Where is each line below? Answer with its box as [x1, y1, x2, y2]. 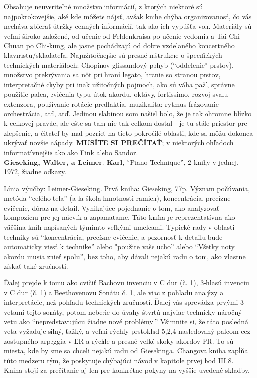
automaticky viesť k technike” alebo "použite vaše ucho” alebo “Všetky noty [4, 241, 235, 252]
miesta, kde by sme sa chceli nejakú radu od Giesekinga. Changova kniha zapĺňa [4, 345, 248, 356]
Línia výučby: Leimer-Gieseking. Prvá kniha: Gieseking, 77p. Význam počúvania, [4, 183, 250, 193]
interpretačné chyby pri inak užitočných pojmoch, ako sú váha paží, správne [4, 79, 235, 89]
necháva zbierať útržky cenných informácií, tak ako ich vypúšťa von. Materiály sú [4, 21, 252, 31]
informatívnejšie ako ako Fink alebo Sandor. [4, 147, 138, 157]
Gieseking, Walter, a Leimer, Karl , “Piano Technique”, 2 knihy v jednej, [4, 157, 239, 167]
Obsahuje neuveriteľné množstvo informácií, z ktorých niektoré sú [4, 1, 203, 11]
